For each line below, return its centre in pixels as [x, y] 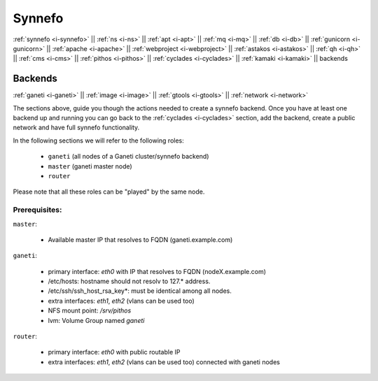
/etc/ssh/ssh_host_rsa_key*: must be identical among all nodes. [140, 291]
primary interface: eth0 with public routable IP [114, 352]
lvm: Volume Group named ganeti [96, 320]
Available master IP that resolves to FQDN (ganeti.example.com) [140, 239]
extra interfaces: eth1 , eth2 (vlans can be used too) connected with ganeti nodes [164, 362]
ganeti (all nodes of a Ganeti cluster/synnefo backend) [128, 157]
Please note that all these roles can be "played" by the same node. [109, 192]
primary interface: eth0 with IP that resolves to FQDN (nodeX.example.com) [157, 271]
